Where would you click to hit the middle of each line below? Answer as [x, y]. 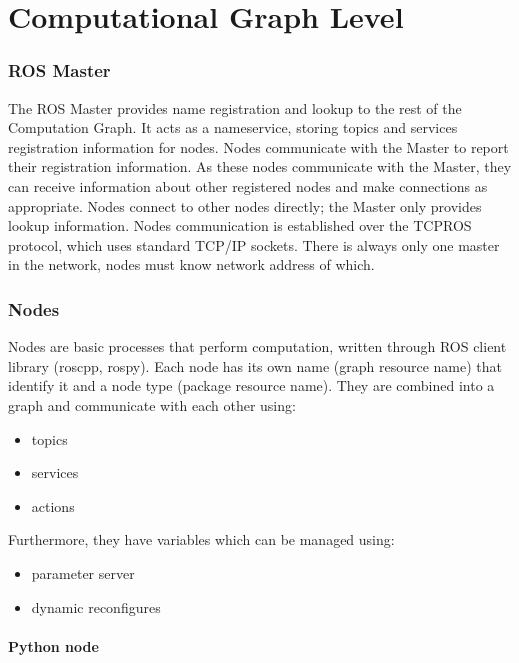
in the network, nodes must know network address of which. [191, 264]
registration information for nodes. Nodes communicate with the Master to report [258, 146]
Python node [53, 645]
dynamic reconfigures [96, 606]
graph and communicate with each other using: [152, 404]
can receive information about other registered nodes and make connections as [248, 185]
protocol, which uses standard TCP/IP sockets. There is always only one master [254, 244]
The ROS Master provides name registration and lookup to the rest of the [235, 107]
